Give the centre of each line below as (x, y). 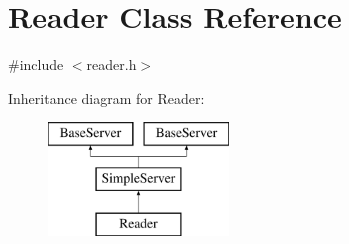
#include (36, 64)
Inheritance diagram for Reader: (106, 97)
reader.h (111, 64)
